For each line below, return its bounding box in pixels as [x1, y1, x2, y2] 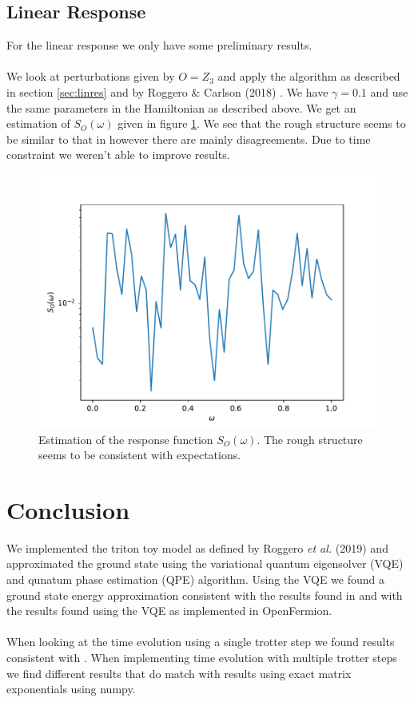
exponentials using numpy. [6, 680, 136, 697]
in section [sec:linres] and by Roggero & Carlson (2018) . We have [6, 83, 328, 100]
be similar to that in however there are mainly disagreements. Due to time [6, 130, 371, 147]
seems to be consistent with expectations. [38, 446, 241, 463]
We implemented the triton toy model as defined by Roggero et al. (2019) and [6, 539, 388, 556]
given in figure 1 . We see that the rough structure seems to [117, 115, 406, 132]
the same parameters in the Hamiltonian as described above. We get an [6, 99, 356, 116]
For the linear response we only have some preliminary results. [6, 37, 312, 54]
